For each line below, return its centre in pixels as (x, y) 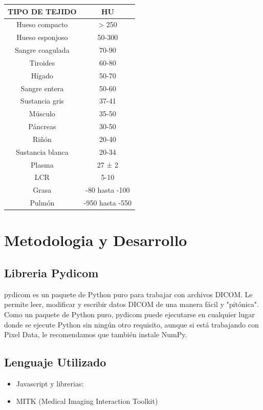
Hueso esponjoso (42, 37)
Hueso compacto (42, 24)
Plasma (42, 164)
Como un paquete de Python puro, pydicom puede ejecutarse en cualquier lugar (129, 314)
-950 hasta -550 (108, 203)
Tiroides (42, 62)
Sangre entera (42, 88)
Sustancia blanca (42, 151)
